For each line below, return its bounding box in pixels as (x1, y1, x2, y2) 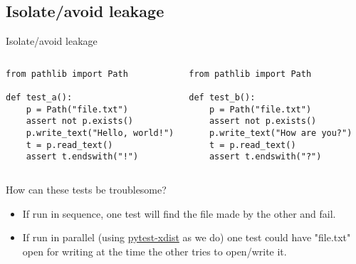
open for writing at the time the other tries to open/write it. (22, 243, 287, 258)
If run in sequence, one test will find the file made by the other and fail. (22, 206, 336, 221)
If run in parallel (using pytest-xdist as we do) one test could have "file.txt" (22, 230, 351, 245)
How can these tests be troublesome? (6, 182, 167, 197)
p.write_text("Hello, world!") (26, 128, 174, 139)
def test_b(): (189, 93, 256, 103)
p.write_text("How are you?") (209, 128, 352, 139)
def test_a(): (6, 93, 73, 103)
